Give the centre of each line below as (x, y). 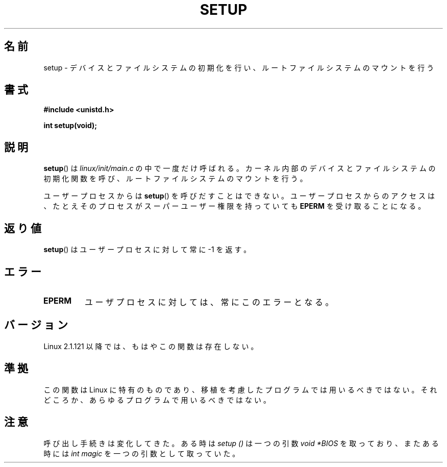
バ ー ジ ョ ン (36, 325)
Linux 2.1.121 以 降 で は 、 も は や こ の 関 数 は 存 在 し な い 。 (151, 346)
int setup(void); (70, 126)
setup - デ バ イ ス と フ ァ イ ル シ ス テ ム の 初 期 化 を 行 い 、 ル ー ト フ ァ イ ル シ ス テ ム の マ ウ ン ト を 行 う (239, 67)
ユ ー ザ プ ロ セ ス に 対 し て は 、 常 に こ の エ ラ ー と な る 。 (209, 302)
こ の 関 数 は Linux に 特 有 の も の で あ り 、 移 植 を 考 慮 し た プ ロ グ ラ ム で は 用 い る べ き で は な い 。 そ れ (240, 389)
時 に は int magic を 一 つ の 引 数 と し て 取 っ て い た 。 (142, 453)
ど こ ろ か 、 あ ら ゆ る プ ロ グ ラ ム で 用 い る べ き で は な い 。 (157, 400)
